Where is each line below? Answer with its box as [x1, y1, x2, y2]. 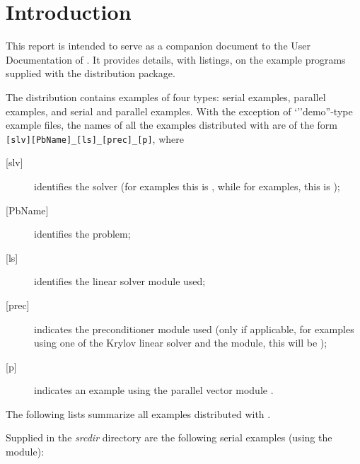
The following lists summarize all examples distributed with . [6, 406, 271, 421]
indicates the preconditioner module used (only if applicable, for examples [34, 321, 354, 336]
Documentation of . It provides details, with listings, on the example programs [6, 52, 346, 66]
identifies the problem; [34, 226, 131, 241]
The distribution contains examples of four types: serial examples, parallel [6, 89, 326, 104]
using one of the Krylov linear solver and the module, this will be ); [34, 335, 327, 350]
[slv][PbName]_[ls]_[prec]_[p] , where [6, 131, 184, 146]
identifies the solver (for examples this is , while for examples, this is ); [34, 178, 340, 193]
